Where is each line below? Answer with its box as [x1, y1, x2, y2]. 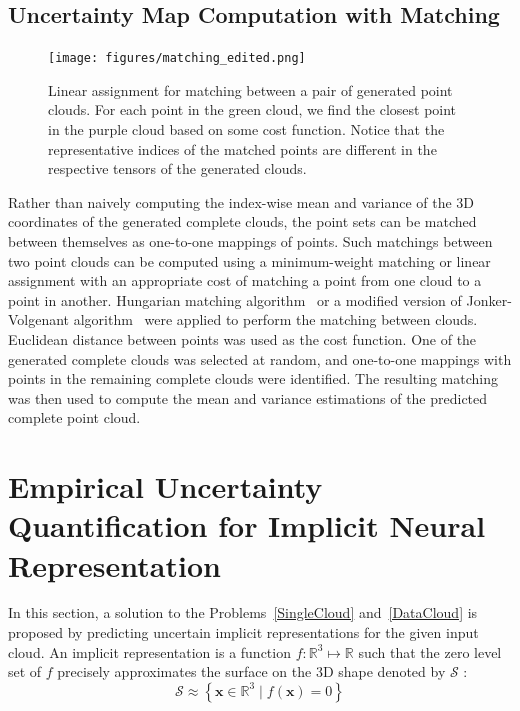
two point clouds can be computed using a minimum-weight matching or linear [8, 250, 491, 271]
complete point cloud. [8, 407, 141, 428]
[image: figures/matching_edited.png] [48, 51, 306, 66]
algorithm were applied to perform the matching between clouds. [73, 309, 478, 330]
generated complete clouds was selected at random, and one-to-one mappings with [8, 348, 512, 369]
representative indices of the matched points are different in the [48, 138, 437, 159]
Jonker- [466, 289, 512, 310]
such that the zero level [358, 641, 502, 662]
